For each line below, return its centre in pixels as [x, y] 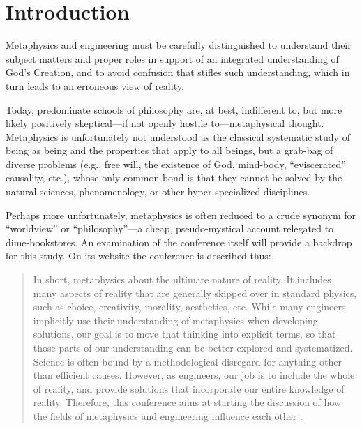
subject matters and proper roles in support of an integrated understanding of [172, 58]
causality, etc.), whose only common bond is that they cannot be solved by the [174, 178]
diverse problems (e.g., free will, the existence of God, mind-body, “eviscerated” [176, 164]
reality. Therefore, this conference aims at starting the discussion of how [187, 402]
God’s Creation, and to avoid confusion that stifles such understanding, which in [178, 72]
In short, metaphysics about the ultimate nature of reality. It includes [182, 279]
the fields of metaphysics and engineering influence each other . [168, 415]
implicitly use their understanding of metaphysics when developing [175, 320]
